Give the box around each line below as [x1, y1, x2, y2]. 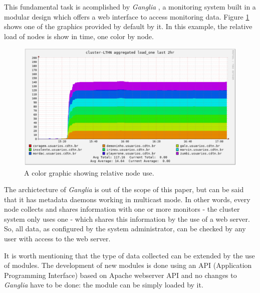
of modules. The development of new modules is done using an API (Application [4, 260, 252, 270]
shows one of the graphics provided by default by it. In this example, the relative [4, 21, 252, 32]
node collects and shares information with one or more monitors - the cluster [4, 204, 240, 214]
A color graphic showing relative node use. [24, 167, 154, 178]
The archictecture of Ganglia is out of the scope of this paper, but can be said [4, 184, 244, 195]
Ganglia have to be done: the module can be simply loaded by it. [4, 279, 203, 290]
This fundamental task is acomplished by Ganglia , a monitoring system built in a [4, 2, 256, 12]
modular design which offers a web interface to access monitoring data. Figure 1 [4, 11, 249, 22]
